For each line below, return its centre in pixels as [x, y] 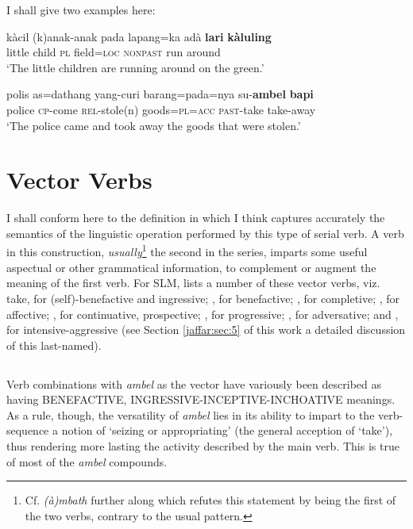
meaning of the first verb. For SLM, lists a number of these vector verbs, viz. [193, 283]
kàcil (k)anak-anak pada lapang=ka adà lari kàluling [139, 36]
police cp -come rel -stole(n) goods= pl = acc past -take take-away [161, 109]
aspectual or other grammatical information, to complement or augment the [191, 267]
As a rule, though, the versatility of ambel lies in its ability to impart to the [191, 414]
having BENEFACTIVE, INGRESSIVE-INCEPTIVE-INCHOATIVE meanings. [201, 399]
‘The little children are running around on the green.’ [135, 67]
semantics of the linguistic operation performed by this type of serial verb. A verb [205, 233]
